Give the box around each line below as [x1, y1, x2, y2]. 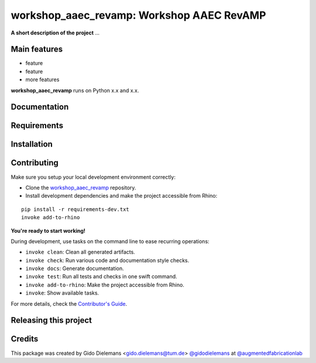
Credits [11, 334, 39, 344]
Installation [11, 139, 53, 149]
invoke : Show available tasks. [25, 289, 99, 296]
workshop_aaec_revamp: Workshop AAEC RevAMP [11, 9, 266, 22]
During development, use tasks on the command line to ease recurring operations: [11, 237, 210, 245]
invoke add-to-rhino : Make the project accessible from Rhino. [25, 281, 184, 288]
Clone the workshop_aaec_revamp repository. [25, 184, 136, 191]
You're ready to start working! [11, 227, 86, 234]
